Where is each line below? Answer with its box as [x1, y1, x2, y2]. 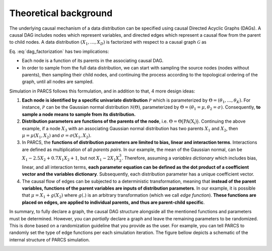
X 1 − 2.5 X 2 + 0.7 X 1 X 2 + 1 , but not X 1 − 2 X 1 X [22, 155, 119, 162]
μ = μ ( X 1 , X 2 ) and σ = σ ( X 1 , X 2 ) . [22, 132, 92, 139]
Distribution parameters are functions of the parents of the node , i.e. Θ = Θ [22, 118, 182, 124]
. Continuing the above [198, 118, 246, 124]
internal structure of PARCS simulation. [9, 236, 90, 242]
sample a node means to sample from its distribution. [22, 111, 136, 117]
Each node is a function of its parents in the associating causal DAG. [22, 58, 164, 64]
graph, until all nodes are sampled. [22, 78, 94, 85]
